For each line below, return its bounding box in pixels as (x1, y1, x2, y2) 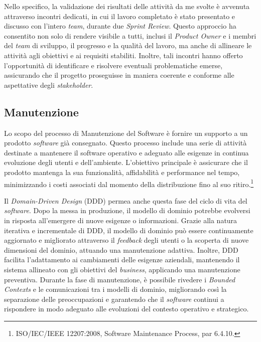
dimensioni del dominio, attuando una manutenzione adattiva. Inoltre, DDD (4, 244, 238, 255)
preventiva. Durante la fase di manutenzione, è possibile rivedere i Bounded (4, 274, 235, 284)
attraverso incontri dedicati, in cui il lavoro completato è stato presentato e (4, 11, 235, 21)
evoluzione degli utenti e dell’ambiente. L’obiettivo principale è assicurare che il (4, 157, 248, 167)
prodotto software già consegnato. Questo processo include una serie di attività (4, 137, 247, 148)
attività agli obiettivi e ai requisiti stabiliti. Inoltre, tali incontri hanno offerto (4, 50, 243, 60)
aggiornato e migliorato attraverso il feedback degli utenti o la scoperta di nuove (4, 235, 249, 245)
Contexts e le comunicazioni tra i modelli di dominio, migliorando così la (4, 284, 227, 294)
